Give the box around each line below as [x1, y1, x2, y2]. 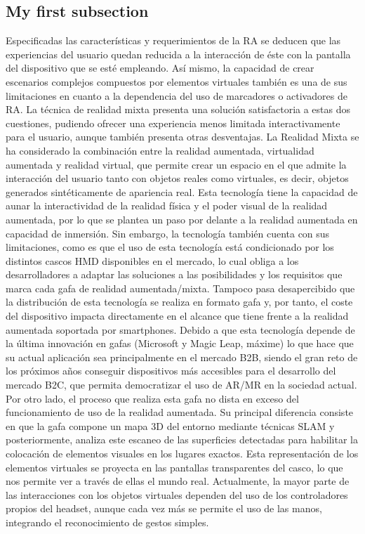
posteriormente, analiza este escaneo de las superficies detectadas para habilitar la [6, 432, 358, 447]
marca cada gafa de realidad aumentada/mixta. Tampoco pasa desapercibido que [6, 280, 355, 295]
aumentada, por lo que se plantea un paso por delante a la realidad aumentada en [6, 211, 358, 226]
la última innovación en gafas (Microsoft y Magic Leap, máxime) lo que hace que [6, 336, 354, 351]
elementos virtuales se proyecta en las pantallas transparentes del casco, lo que [6, 460, 343, 474]
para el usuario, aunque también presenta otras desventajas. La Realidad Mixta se [6, 129, 359, 144]
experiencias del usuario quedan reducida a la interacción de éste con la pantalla [6, 46, 351, 61]
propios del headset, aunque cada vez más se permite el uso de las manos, [6, 501, 322, 516]
